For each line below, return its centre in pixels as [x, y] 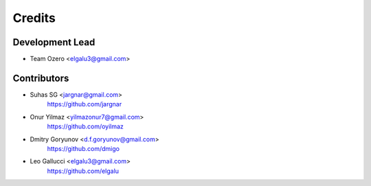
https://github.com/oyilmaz [85, 126]
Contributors [41, 78]
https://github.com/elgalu [83, 171]
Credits [34, 18]
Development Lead [54, 42]
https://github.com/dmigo [83, 148]
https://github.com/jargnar [85, 104]
